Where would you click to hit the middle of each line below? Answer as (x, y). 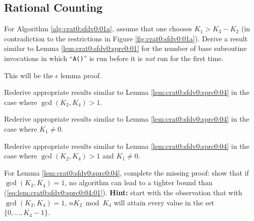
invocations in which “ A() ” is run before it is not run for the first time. (114, 58)
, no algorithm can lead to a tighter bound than (139, 182)
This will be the (29, 75)
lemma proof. (81, 75)
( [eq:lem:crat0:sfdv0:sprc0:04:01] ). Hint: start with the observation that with (123, 192)
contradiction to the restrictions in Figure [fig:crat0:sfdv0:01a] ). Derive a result (126, 38)
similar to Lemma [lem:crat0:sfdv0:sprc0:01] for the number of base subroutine (125, 48)
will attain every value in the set (164, 202)
